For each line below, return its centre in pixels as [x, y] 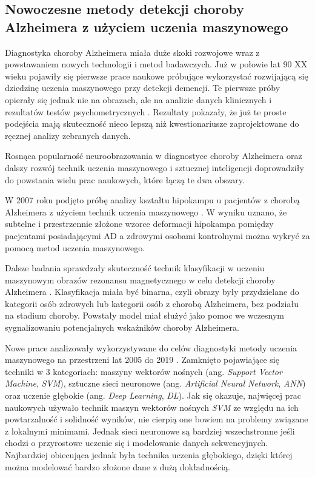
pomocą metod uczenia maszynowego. [75, 247]
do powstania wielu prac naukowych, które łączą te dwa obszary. [125, 179]
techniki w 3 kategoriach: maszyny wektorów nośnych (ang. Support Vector [144, 371]
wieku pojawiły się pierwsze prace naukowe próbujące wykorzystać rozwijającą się [157, 76]
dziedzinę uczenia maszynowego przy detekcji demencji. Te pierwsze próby [143, 88]
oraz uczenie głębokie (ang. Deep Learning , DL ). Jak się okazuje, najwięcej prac [153, 395]
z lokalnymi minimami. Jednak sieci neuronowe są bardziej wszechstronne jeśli [150, 431]
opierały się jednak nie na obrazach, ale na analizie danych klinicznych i [138, 99]
